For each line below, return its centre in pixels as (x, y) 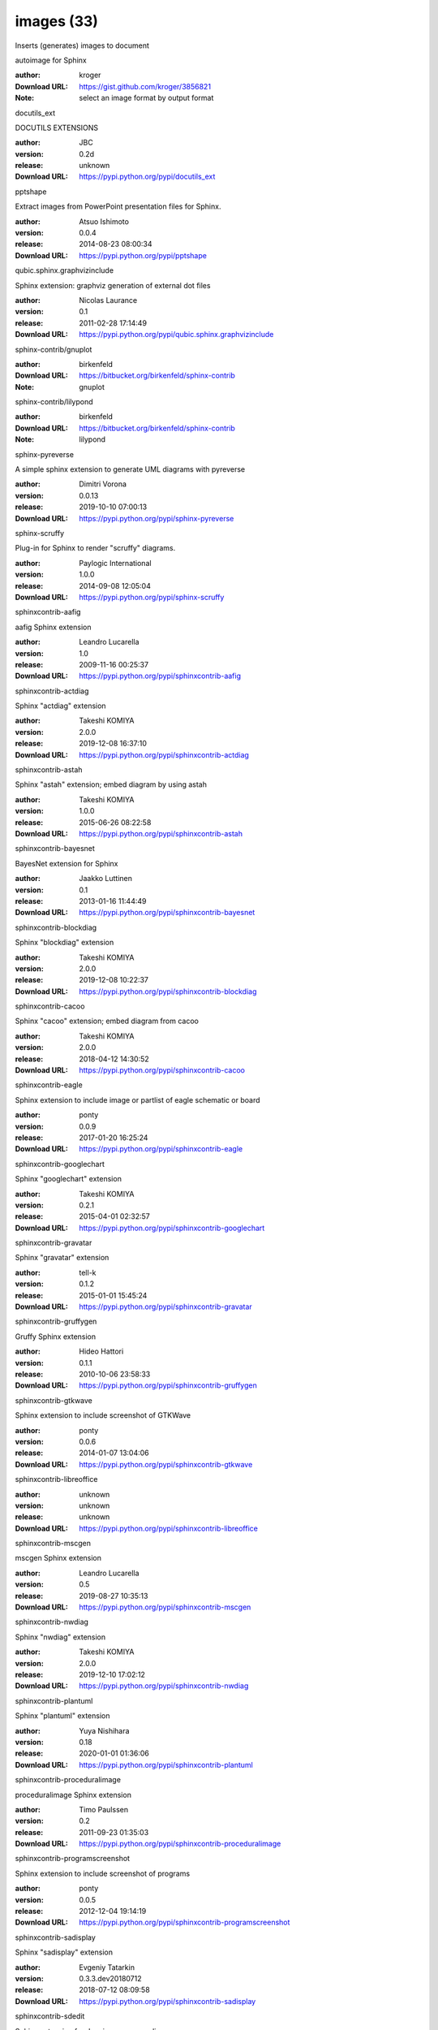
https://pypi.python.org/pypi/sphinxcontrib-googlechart (172, 1228)
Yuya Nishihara (104, 1730)
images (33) (57, 21)
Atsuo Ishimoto (104, 221)
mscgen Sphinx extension (58, 1558)
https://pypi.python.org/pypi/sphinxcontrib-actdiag (164, 754)
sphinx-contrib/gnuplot (54, 349)
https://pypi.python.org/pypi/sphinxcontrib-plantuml (166, 1764)
